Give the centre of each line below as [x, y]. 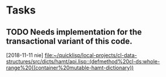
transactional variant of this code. [70, 41]
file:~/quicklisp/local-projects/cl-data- [91, 55]
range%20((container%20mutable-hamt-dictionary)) [70, 68]
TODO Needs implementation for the [74, 32]
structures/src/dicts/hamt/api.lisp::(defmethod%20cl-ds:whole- [83, 61]
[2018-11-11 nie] [25, 55]
